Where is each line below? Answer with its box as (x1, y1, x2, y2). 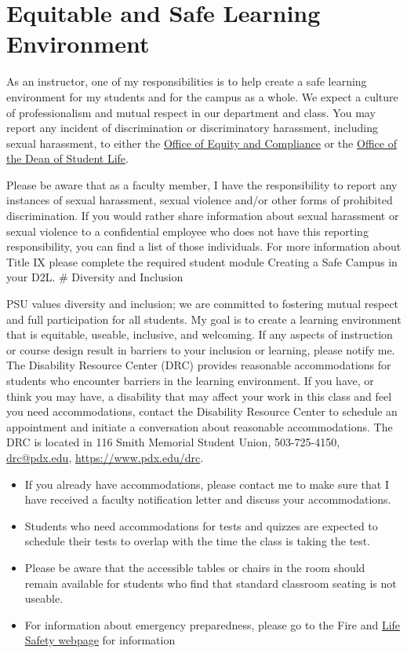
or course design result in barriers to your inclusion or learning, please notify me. (6, 341, 395, 358)
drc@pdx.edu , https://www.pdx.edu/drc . (6, 449, 204, 465)
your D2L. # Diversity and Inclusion (6, 269, 184, 285)
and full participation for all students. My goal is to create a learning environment (6, 310, 402, 327)
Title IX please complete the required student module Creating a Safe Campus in (6, 253, 398, 270)
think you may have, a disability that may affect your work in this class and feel (6, 387, 392, 404)
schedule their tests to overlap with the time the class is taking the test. (24, 533, 371, 549)
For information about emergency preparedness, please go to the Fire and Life (24, 616, 401, 633)
